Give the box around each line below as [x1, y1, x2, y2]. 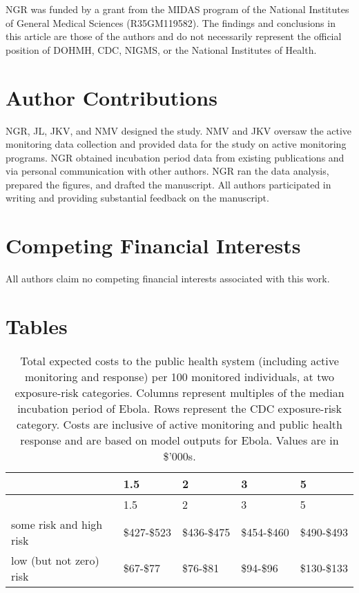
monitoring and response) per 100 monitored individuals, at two [24, 368, 335, 385]
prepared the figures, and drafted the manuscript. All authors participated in [6, 177, 331, 191]
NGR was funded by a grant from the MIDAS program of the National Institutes [6, 2, 349, 16]
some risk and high [11, 516, 103, 532]
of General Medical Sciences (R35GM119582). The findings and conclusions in [6, 15, 336, 30]
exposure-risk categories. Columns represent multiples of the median [14, 384, 345, 400]
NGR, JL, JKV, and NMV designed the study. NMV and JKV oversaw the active [6, 123, 352, 137]
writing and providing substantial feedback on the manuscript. [6, 191, 269, 205]
